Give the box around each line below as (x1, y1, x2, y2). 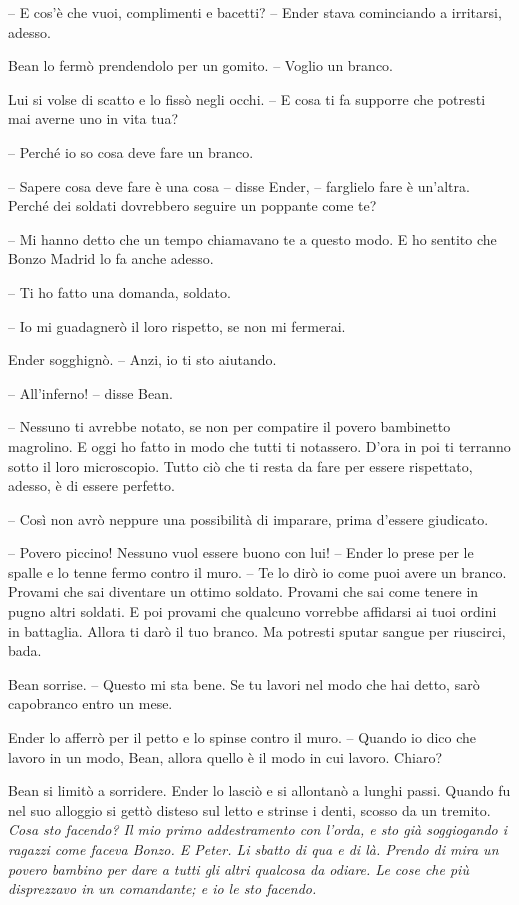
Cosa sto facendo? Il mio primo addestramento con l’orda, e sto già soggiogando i (8, 819, 508, 840)
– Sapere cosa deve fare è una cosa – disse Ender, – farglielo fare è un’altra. (8, 175, 470, 196)
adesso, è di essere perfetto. (8, 475, 175, 496)
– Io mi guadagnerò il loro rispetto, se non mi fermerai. (8, 315, 346, 336)
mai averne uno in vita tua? (8, 108, 178, 129)
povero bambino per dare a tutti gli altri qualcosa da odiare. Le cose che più (8, 858, 469, 879)
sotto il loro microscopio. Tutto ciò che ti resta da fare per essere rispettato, (8, 455, 473, 476)
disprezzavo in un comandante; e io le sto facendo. (8, 878, 317, 899)
